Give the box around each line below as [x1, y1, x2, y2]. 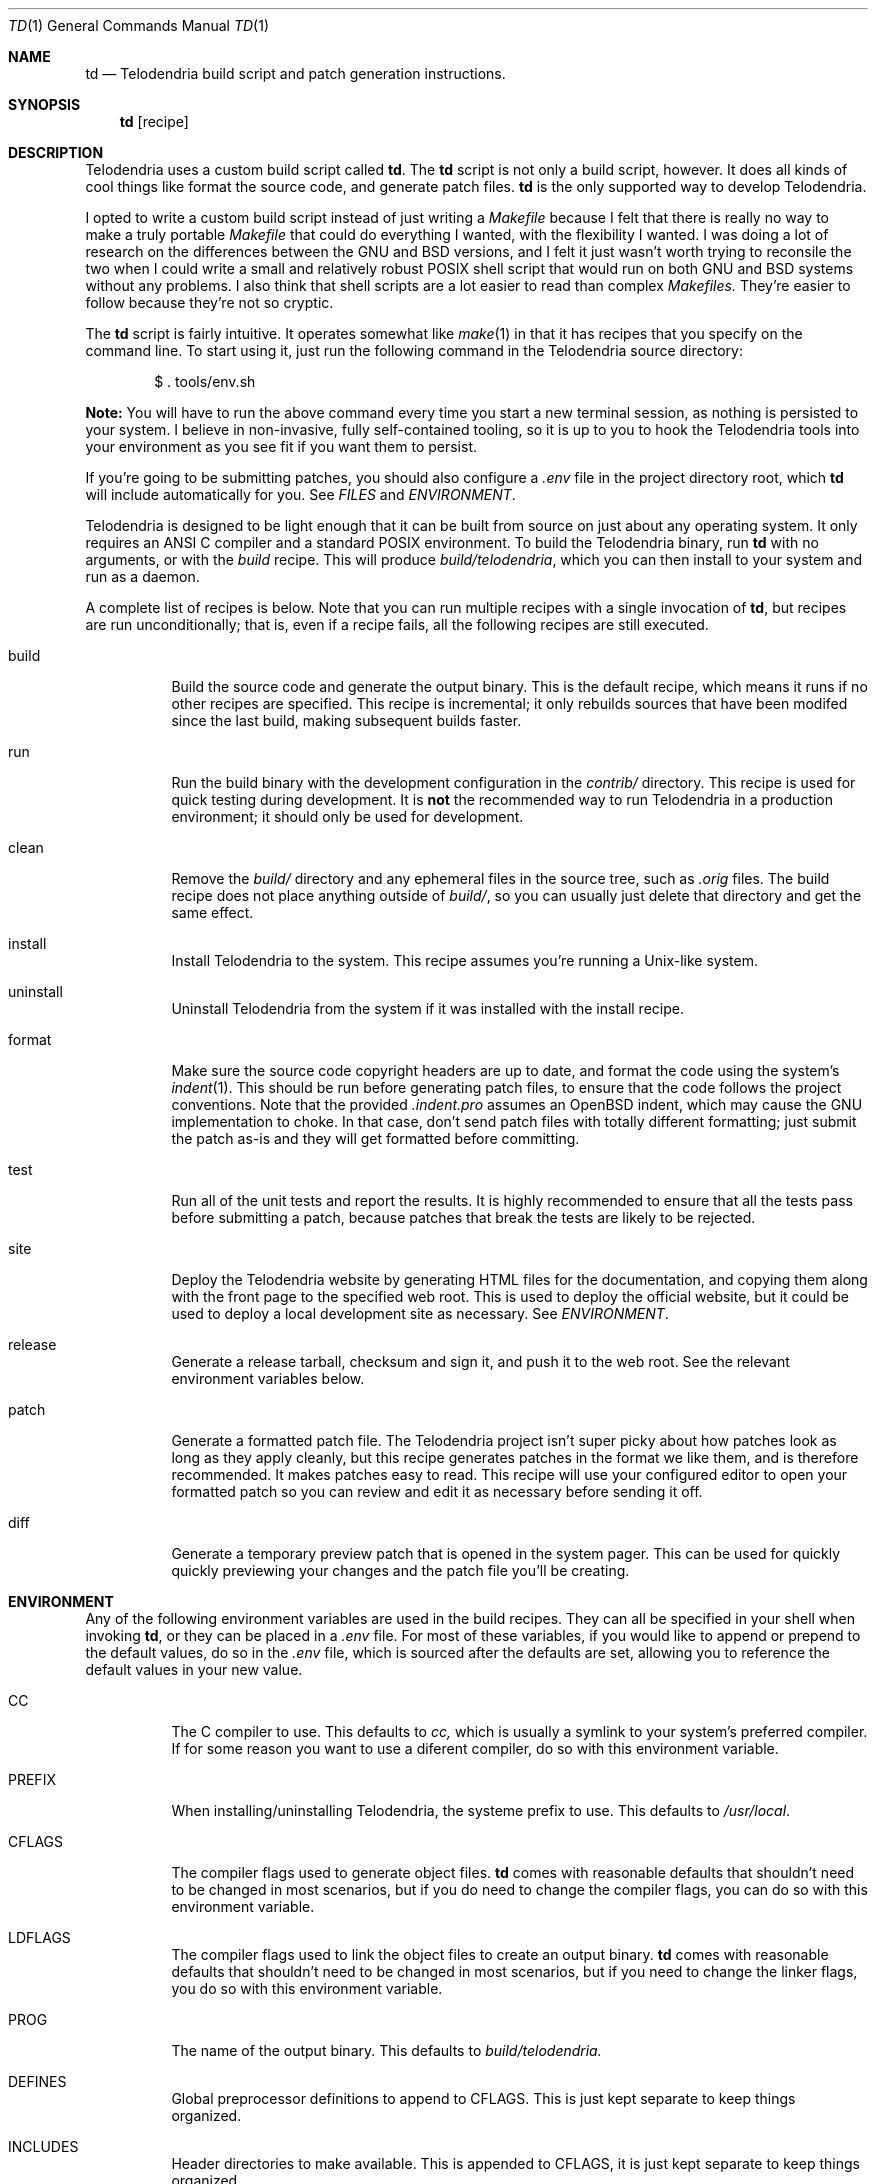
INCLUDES [8, 2138, 79, 2155]
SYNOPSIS [8, 96, 81, 113]
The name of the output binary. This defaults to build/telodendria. [171, 2042, 602, 2059]
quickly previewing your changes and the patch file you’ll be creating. [171, 1562, 630, 1579]
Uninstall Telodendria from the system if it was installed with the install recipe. [171, 1000, 684, 1017]
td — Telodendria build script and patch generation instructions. [85, 65, 506, 82]
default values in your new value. [85, 1661, 303, 1678]
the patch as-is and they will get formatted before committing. [171, 1130, 580, 1147]
